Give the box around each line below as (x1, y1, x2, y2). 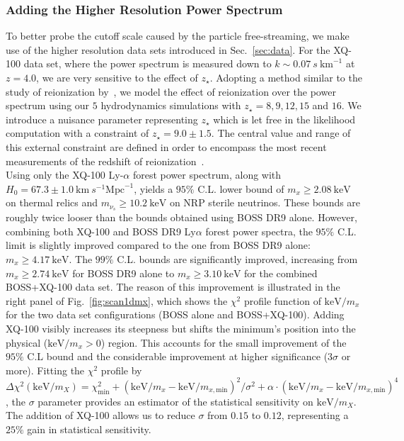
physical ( (6, 335, 48, 350)
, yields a (134, 181, 173, 196)
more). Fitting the (6, 362, 85, 377)
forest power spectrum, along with (132, 167, 282, 182)
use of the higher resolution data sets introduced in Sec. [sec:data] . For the (6, 42, 330, 57)
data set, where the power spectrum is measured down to (23, 56, 272, 71)
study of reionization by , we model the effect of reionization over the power (6, 84, 336, 99)
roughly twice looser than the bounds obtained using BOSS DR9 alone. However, (6, 210, 357, 225)
